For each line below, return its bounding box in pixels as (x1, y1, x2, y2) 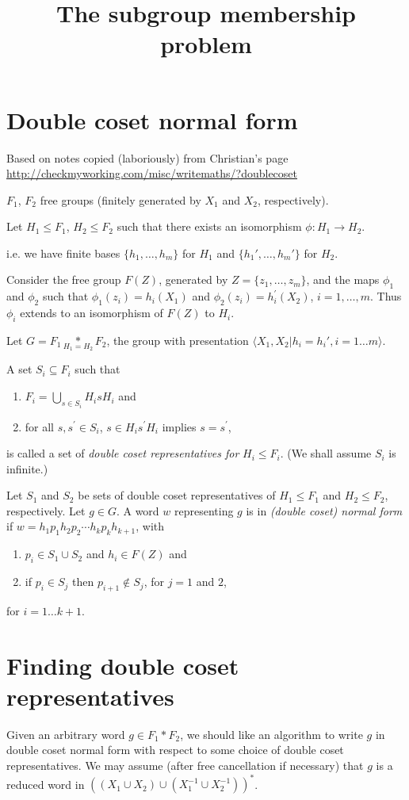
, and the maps (306, 271, 380, 288)
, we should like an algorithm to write (180, 725, 363, 742)
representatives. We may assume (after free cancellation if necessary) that (6, 756, 364, 773)
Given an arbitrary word (6, 725, 125, 742)
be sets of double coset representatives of (78, 487, 276, 503)
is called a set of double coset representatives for (6, 445, 239, 461)
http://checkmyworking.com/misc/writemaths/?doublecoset (6, 165, 298, 182)
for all (25, 418, 55, 434)
